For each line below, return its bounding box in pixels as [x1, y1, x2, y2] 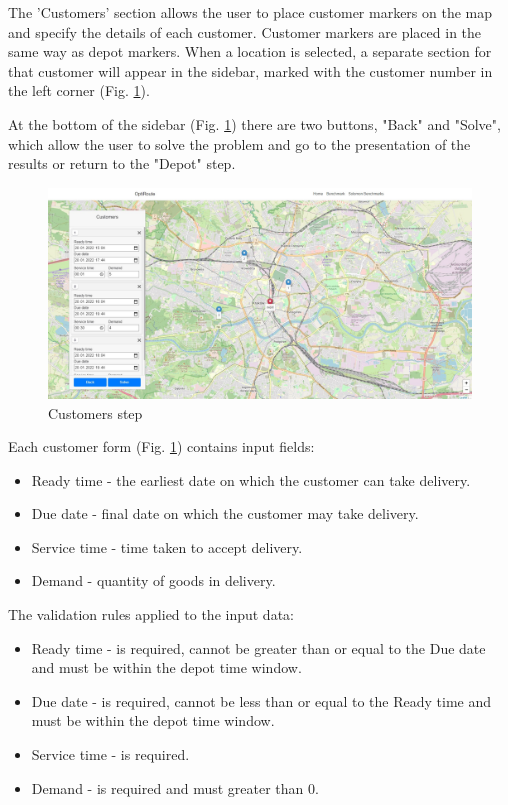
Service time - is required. [31, 744, 190, 765]
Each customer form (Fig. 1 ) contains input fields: [8, 436, 315, 457]
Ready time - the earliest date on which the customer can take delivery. [31, 469, 471, 490]
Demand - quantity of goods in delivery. [31, 570, 276, 591]
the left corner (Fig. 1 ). [8, 80, 150, 101]
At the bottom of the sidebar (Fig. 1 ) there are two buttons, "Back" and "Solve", [8, 113, 501, 134]
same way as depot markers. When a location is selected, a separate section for [8, 41, 492, 62]
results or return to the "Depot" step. [8, 153, 236, 174]
